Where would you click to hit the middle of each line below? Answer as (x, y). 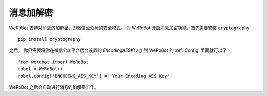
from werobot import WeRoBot (53, 62)
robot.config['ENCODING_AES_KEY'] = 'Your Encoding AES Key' (94, 76)
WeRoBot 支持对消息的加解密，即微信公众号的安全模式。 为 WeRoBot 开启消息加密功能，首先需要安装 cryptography (130, 28)
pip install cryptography (50, 39)
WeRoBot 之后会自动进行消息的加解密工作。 (54, 87)
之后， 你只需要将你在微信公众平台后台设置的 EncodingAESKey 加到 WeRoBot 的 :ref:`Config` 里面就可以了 (118, 50)
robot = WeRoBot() (40, 69)
